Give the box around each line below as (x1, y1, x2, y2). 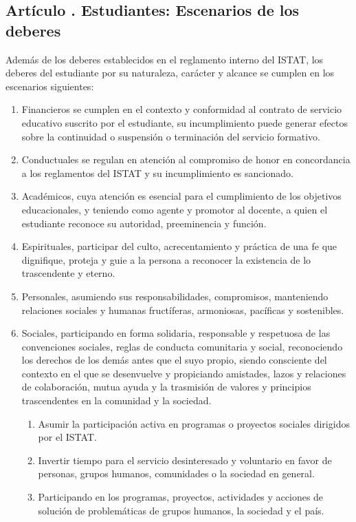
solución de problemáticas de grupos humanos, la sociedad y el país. (38, 503, 324, 517)
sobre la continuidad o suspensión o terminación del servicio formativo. (21, 129, 320, 143)
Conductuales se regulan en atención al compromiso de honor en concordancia (21, 152, 351, 167)
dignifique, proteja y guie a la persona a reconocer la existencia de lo (21, 252, 311, 267)
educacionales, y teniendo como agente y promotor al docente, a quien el (21, 202, 328, 216)
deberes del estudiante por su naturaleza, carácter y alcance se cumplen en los (5, 65, 335, 80)
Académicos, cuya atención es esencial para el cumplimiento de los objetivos (21, 189, 342, 203)
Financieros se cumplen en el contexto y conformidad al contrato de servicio (21, 102, 342, 116)
